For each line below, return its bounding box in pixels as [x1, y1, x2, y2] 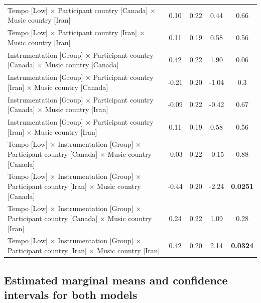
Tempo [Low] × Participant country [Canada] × [8, 5, 156, 15]
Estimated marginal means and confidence [4, 272, 228, 287]
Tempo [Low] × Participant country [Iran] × [8, 27, 145, 38]
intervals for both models [4, 286, 138, 302]
